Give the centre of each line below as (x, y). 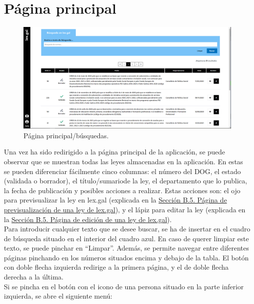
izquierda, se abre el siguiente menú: (58, 296)
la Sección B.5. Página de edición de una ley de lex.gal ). (88, 219)
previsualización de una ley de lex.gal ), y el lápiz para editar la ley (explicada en (125, 209)
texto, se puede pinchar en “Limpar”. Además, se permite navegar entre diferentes (127, 248)
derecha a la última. (34, 277)
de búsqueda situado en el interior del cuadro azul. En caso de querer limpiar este (127, 238)
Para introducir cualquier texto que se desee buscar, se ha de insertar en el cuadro (127, 229)
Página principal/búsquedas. (66, 135)
